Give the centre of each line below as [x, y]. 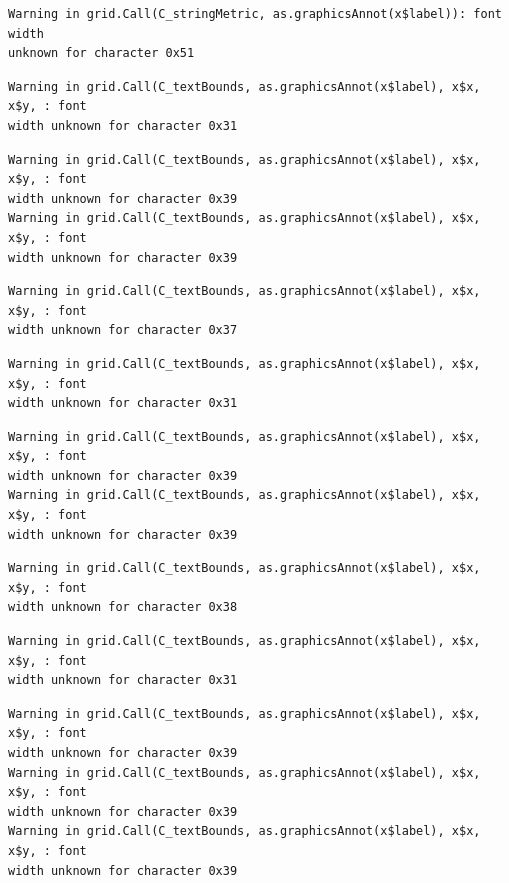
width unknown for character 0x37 [123, 330]
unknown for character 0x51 [101, 53]
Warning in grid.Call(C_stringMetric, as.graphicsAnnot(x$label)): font [255, 14]
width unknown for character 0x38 [123, 607]
